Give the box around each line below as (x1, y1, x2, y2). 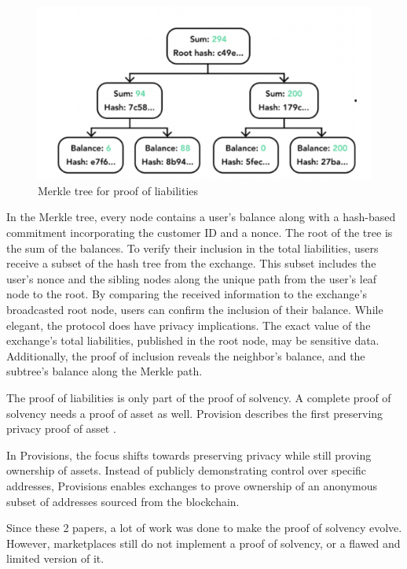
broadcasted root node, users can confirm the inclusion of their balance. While (6, 301, 383, 318)
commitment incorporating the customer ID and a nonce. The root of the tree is (6, 224, 393, 241)
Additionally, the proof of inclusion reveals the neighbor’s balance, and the (6, 347, 365, 364)
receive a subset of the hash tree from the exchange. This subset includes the (6, 255, 376, 272)
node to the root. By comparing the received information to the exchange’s (6, 286, 367, 302)
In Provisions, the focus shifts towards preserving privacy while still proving (6, 446, 372, 463)
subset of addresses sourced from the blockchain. (6, 493, 240, 509)
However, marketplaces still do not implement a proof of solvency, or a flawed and (6, 534, 401, 551)
